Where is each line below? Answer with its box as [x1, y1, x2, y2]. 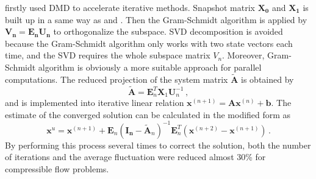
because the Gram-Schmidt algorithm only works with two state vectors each [5, 37, 293, 49]
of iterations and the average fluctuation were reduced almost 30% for [5, 150, 266, 163]
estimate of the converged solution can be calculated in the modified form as [5, 108, 291, 121]
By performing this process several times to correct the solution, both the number [5, 138, 311, 151]
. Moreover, [222, 49, 265, 61]
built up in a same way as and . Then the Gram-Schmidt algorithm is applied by [5, 13, 307, 26]
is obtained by [241, 72, 294, 85]
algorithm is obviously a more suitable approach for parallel [38, 60, 262, 73]
